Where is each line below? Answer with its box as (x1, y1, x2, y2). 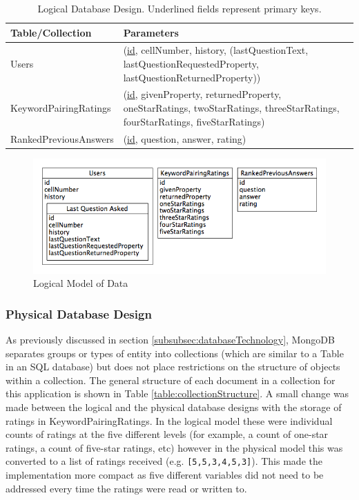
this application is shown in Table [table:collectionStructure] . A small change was (6, 386, 349, 401)
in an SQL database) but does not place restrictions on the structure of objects (6, 359, 340, 374)
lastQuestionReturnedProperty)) (123, 70, 261, 84)
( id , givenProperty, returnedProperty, (123, 87, 282, 101)
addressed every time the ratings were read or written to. (6, 481, 247, 495)
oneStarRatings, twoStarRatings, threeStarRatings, (123, 101, 340, 115)
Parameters (123, 25, 179, 39)
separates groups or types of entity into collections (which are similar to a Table (6, 346, 344, 360)
